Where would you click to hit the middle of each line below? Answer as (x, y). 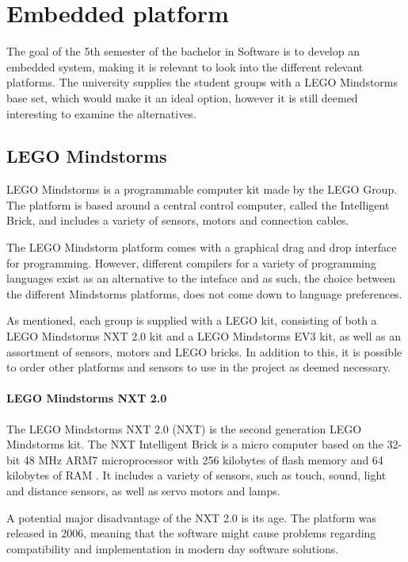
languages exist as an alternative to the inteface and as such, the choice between (201, 278)
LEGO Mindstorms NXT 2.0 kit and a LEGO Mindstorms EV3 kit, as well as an (204, 336)
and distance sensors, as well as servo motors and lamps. (143, 491)
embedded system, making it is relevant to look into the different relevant (185, 66)
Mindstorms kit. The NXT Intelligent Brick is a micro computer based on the (195, 444)
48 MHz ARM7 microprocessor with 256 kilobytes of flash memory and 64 (203, 459)
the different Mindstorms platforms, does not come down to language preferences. (204, 293)
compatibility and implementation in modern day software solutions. (173, 548)
